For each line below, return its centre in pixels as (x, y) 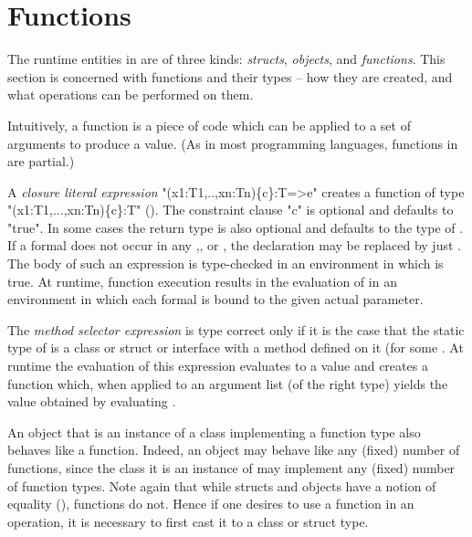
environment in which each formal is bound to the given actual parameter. (215, 299)
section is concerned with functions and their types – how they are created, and (230, 76)
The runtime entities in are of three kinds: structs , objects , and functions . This (226, 59)
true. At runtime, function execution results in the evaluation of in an (202, 281)
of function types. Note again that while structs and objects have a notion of (222, 485)
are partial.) (41, 161)
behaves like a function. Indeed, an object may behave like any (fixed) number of (234, 450)
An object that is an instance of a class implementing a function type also (214, 432)
